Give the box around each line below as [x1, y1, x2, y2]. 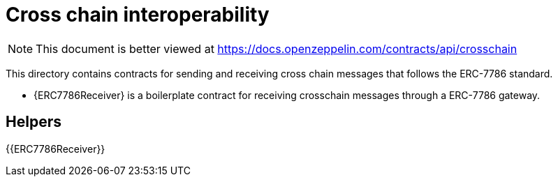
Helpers [6, 113, 61, 131]
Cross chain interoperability [6, 3, 270, 26]
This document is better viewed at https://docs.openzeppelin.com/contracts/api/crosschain [36, 41, 517, 56]
